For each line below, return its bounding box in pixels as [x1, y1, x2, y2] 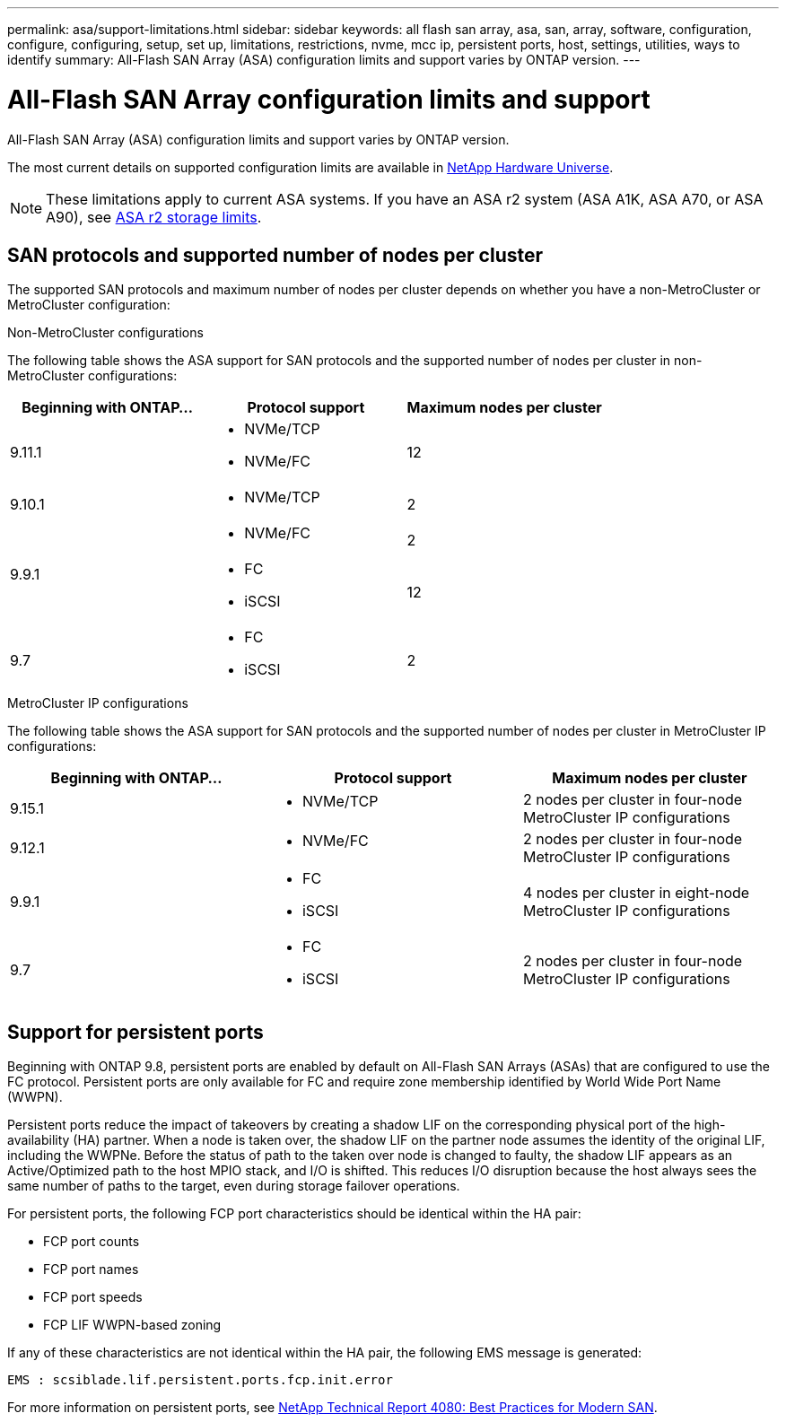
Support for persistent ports [7, 1020, 264, 1043]
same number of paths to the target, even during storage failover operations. [7, 1178, 460, 1194]
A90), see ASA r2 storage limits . [46, 207, 262, 226]
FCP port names [43, 1261, 139, 1278]
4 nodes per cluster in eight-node [522, 884, 750, 903]
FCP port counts [43, 1234, 140, 1250]
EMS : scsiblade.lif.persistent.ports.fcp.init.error [7, 1373, 393, 1388]
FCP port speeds [43, 1289, 143, 1305]
